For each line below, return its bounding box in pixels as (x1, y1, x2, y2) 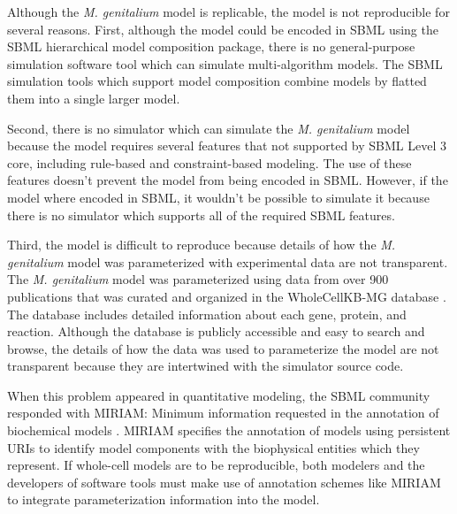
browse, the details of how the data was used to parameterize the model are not (7, 339, 439, 357)
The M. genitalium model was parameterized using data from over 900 (7, 270, 389, 288)
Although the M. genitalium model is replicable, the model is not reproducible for (7, 3, 450, 20)
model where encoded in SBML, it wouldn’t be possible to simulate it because (7, 188, 430, 206)
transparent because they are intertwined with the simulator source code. (7, 357, 404, 375)
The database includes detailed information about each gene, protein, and (7, 304, 407, 323)
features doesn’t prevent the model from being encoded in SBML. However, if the (7, 171, 448, 189)
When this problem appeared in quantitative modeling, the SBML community (7, 386, 430, 404)
